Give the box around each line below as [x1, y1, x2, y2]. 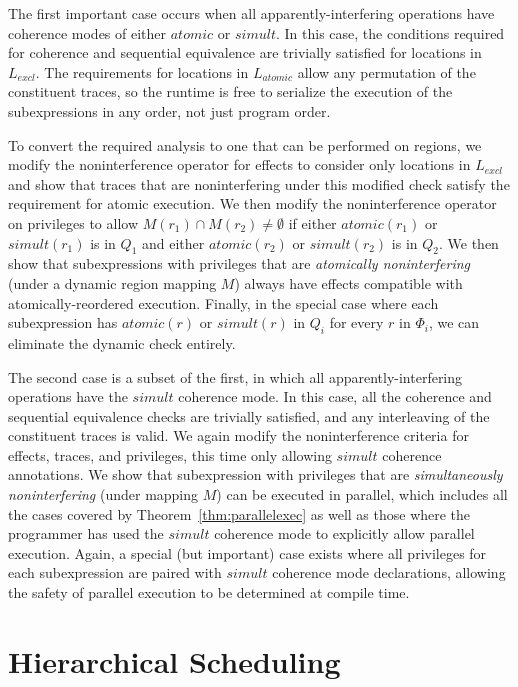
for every [329, 312, 384, 333]
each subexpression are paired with [8, 562, 222, 583]
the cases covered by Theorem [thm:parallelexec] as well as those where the [8, 503, 471, 524]
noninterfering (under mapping [8, 484, 199, 505]
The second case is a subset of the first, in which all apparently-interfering [8, 366, 463, 387]
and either [141, 232, 205, 253]
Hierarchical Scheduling [8, 640, 341, 681]
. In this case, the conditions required [275, 22, 505, 43]
